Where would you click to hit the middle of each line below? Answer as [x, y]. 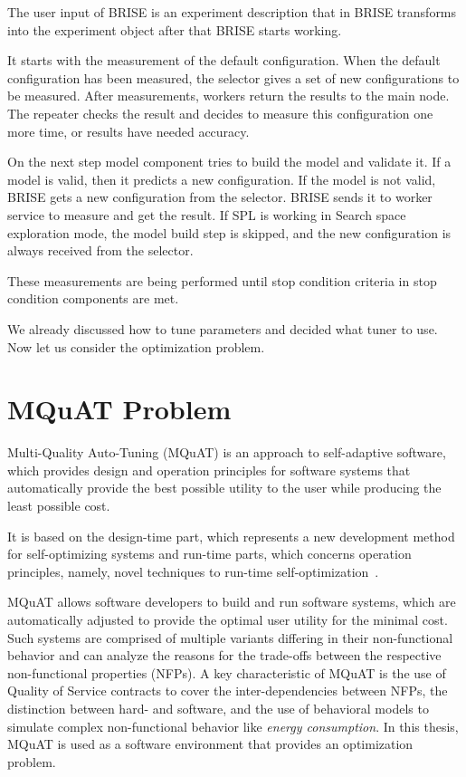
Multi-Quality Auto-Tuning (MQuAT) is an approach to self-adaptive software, [227, 452]
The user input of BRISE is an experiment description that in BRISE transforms [232, 12]
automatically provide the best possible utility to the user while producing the [224, 488]
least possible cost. [59, 505]
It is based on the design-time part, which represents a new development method [231, 536]
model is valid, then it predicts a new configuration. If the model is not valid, [222, 179]
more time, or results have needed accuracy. [128, 131]
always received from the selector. [100, 250]
